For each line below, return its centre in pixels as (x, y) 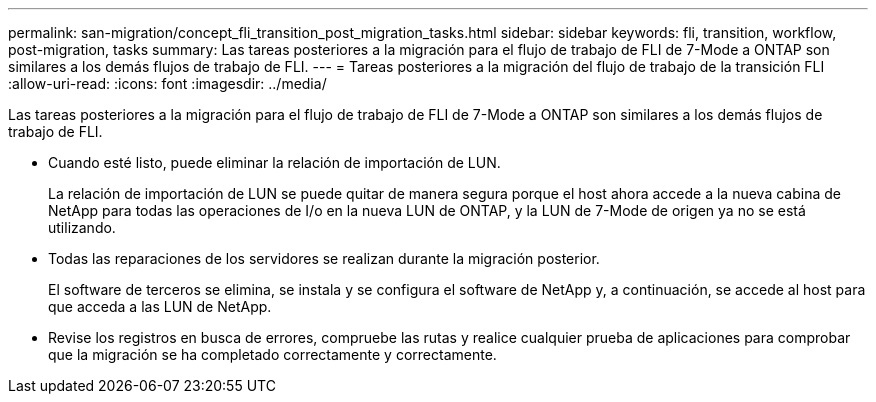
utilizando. (82, 227)
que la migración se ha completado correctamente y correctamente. (272, 354)
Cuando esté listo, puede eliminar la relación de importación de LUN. (274, 162)
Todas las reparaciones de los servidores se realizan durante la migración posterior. (324, 258)
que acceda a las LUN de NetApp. (160, 306)
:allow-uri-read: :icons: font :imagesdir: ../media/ (167, 83)
